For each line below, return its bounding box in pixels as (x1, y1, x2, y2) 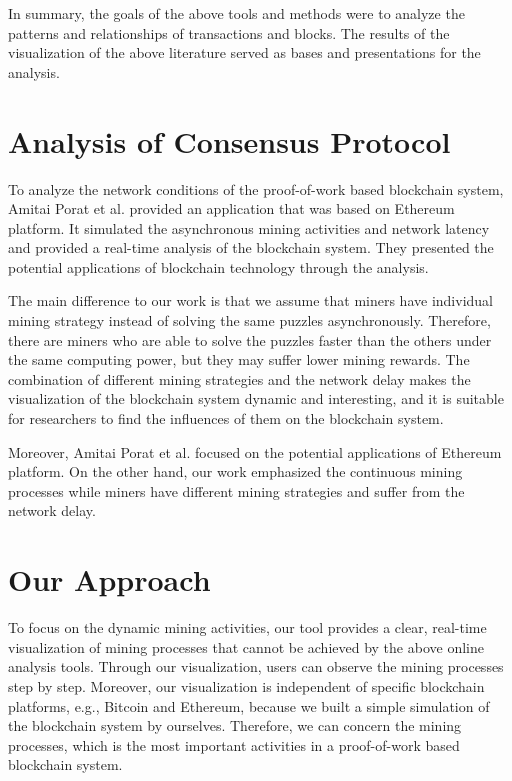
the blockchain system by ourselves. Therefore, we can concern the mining (8, 715, 462, 736)
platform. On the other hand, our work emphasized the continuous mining (8, 461, 463, 482)
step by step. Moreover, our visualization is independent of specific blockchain (8, 675, 485, 696)
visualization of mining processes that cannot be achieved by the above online (8, 636, 484, 657)
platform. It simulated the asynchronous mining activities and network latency (8, 217, 490, 238)
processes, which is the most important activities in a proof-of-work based (8, 734, 460, 755)
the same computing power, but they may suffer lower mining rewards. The (8, 349, 470, 370)
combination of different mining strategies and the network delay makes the (8, 368, 471, 389)
